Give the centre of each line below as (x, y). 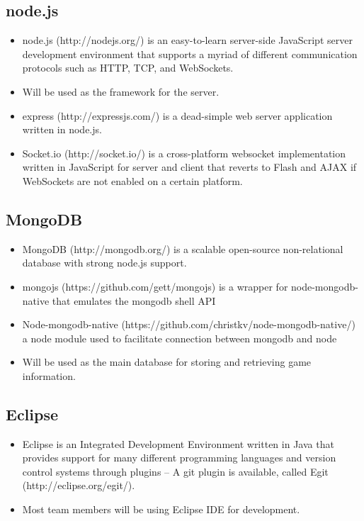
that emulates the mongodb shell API (134, 300)
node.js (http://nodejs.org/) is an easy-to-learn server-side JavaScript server (187, 40)
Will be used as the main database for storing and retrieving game (167, 362)
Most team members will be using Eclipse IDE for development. (161, 509)
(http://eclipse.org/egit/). (79, 485)
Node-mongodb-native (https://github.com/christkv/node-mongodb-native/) (189, 324)
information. (49, 375)
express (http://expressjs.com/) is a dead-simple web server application (177, 115)
